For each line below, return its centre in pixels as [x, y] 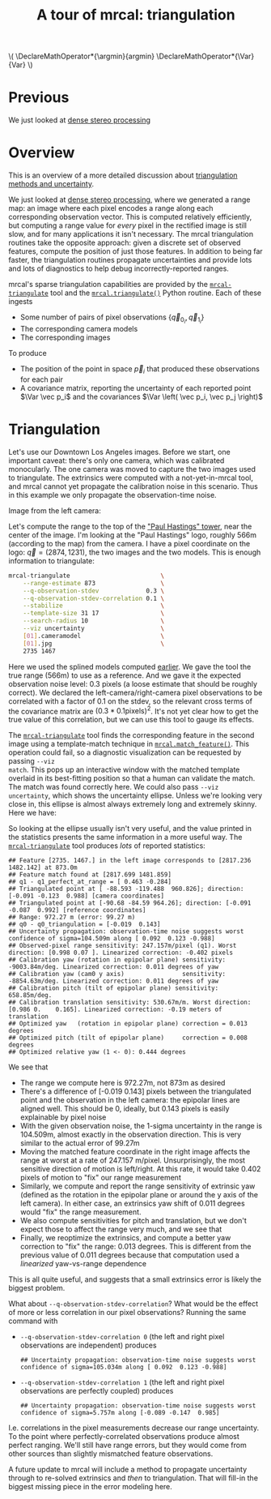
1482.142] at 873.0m [43, 868]
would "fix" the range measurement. [80, 1212]
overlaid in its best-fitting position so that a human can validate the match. [132, 778]
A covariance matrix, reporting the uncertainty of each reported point [135, 388]
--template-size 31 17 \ [93, 614]
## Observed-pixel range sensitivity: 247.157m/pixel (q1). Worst [123, 946]
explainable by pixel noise [63, 1117]
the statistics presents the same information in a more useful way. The [125, 837]
